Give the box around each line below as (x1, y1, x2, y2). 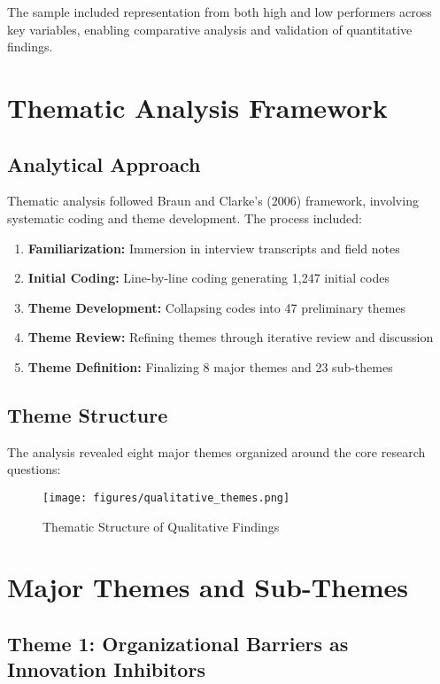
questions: (7, 460, 61, 478)
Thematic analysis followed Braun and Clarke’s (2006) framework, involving (7, 191, 419, 210)
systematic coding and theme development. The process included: (7, 208, 362, 227)
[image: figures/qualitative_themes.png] (42, 491, 290, 504)
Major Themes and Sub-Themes (7, 569, 409, 605)
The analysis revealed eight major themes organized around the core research (7, 442, 426, 461)
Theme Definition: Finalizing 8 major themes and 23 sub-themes (27, 357, 393, 376)
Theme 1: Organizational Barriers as (7, 629, 349, 657)
